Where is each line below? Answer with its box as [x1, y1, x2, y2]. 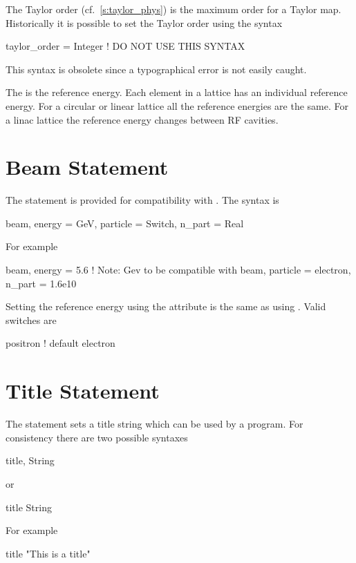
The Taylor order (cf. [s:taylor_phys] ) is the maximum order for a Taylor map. [6, 2, 341, 16]
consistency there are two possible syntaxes [6, 430, 188, 444]
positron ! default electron [6, 336, 115, 350]
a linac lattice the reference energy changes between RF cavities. [6, 112, 279, 126]
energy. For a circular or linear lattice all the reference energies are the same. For [6, 98, 348, 113]
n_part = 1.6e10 [6, 276, 77, 290]
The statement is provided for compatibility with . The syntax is [6, 193, 279, 207]
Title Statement [6, 376, 160, 405]
